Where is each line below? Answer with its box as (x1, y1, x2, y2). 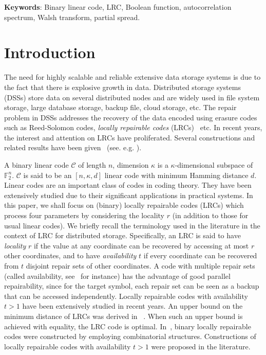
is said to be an (23, 169, 72, 180)
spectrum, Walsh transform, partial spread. (4, 11, 140, 22)
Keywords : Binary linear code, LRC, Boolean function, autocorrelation (4, 2, 232, 12)
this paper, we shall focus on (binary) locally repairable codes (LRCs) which (4, 200, 244, 210)
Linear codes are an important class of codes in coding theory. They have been (4, 180, 252, 190)
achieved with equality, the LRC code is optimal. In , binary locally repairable (4, 321, 251, 331)
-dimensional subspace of (175, 159, 253, 170)
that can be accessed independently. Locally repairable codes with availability (4, 290, 248, 301)
